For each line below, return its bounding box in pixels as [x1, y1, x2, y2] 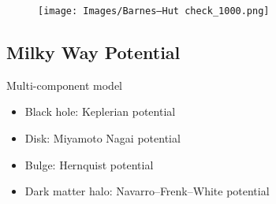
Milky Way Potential [6, 40, 181, 65]
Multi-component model [6, 76, 123, 93]
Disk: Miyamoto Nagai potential [24, 130, 181, 147]
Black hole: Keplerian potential [24, 103, 176, 120]
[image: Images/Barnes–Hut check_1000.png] [38, 6, 270, 17]
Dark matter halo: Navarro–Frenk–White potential [24, 183, 270, 199]
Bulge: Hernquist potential [24, 156, 154, 172]
